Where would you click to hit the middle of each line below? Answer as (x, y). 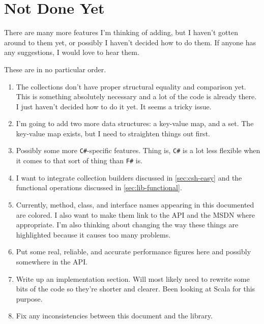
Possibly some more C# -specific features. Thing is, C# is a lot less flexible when (138, 150)
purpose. (29, 298)
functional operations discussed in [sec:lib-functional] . (99, 187)
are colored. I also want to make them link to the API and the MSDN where (135, 214)
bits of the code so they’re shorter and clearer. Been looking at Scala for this (136, 289)
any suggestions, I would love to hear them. (72, 52)
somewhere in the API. (52, 261)
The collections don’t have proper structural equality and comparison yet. (131, 86)
